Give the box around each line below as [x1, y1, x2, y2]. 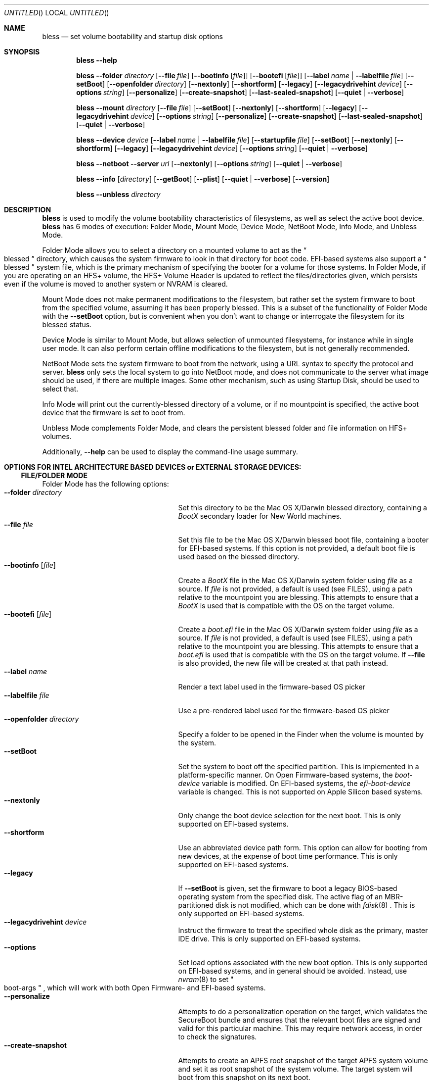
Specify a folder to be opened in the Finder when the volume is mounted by [178, 730, 424, 738]
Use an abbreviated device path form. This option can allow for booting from [178, 843, 428, 852]
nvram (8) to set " [178, 975, 234, 983]
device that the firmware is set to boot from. [42, 408, 185, 417]
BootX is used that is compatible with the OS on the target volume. [178, 601, 394, 610]
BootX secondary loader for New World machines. [178, 512, 342, 520]
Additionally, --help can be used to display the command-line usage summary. [42, 447, 298, 456]
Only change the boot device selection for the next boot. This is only [178, 811, 401, 820]
